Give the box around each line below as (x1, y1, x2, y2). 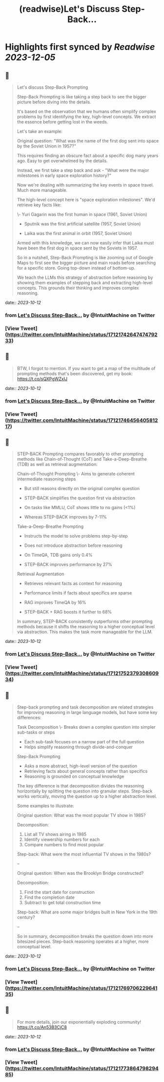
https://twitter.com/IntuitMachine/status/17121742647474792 (7, 331, 158, 338)
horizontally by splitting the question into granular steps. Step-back (17, 788, 153, 794)
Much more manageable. (17, 187, 67, 193)
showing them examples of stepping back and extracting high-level (17, 280, 153, 285)
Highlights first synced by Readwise (5, 42, 155, 52)
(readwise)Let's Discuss (19, 3, 120, 15)
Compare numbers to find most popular (24, 841, 104, 847)
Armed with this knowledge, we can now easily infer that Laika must (17, 240, 154, 246)
